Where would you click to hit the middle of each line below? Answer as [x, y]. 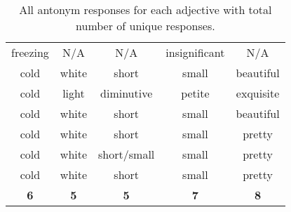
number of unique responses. [145, 26]
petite [195, 93]
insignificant [195, 52]
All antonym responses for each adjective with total [145, 9]
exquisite [258, 93]
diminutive [127, 93]
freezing [30, 52]
